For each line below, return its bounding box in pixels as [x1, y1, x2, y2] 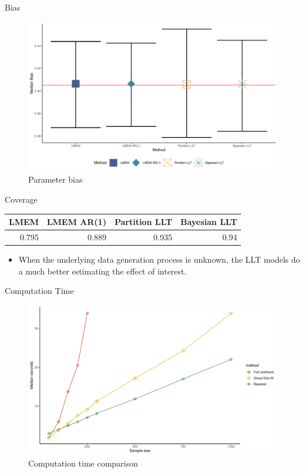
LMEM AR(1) [46, 216, 106, 228]
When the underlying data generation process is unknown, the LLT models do [18, 253, 300, 266]
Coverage [5, 193, 38, 206]
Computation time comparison [28, 457, 138, 469]
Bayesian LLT [180, 216, 237, 228]
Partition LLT [114, 216, 172, 228]
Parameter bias [28, 173, 83, 186]
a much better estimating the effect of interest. [18, 264, 187, 277]
